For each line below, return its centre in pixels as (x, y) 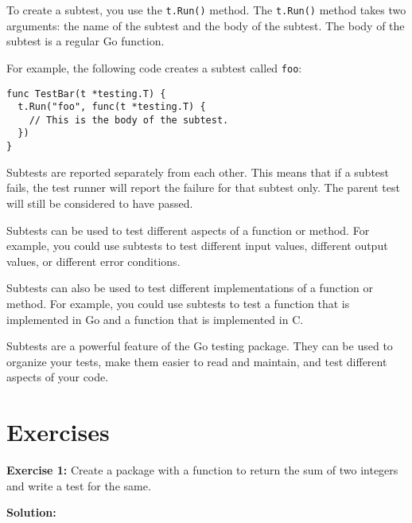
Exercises (58, 432)
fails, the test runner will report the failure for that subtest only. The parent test (203, 187)
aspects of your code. (58, 377)
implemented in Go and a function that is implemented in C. (155, 319)
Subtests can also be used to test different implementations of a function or (190, 288)
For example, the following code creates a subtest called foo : (154, 67)
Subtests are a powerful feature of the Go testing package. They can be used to (200, 346)
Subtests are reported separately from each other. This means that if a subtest (198, 172)
